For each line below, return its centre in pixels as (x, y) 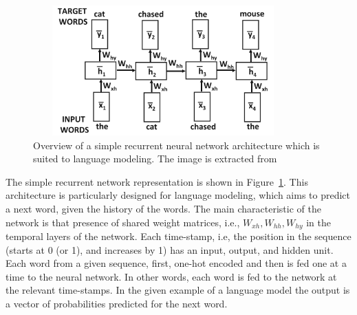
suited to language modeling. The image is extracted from (155, 159)
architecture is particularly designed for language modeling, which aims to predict (178, 195)
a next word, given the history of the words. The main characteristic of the (163, 208)
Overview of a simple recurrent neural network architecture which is (176, 145)
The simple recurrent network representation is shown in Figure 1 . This (157, 181)
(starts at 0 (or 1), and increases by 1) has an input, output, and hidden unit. (170, 249)
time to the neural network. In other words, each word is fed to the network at (171, 276)
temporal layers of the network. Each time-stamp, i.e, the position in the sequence (178, 236)
